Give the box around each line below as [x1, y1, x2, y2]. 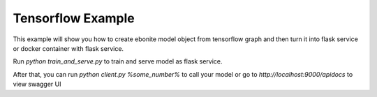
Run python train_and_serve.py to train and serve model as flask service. [13, 57, 223, 66]
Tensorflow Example [13, 10, 135, 26]
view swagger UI [13, 80, 61, 89]
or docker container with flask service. [13, 44, 124, 52]
